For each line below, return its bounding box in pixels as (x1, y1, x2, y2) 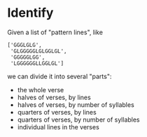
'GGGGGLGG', (10, 54, 45, 61)
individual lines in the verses (17, 122, 99, 131)
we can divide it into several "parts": (7, 72, 112, 80)
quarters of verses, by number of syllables (17, 115, 140, 124)
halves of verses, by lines (17, 93, 91, 101)
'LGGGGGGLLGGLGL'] (10, 59, 64, 67)
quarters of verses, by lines (17, 108, 97, 116)
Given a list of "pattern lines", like (7, 28, 104, 36)
